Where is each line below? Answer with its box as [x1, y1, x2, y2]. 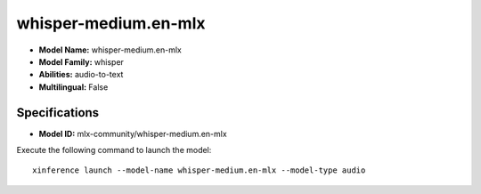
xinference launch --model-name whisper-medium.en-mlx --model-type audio [32, 166, 366, 175]
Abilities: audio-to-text [38, 69, 124, 80]
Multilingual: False [38, 81, 109, 93]
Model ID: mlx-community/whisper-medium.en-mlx [38, 128, 227, 139]
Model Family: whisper [38, 56, 125, 67]
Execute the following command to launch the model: [16, 145, 212, 156]
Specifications [16, 105, 100, 120]
